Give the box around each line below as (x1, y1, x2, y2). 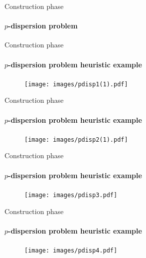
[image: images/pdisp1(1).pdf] (24, 80, 128, 88)
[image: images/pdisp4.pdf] (24, 247, 118, 254)
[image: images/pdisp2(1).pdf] (24, 136, 128, 143)
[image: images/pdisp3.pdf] (24, 191, 118, 199)
